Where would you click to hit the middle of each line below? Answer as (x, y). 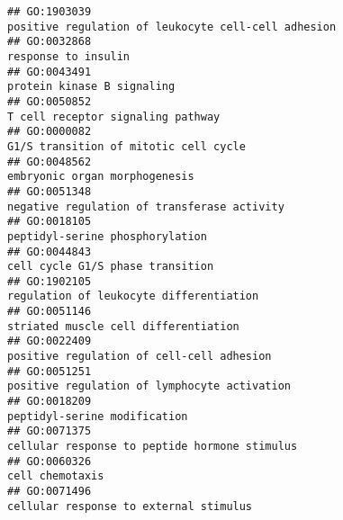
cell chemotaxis (56, 476)
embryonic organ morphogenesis (101, 177)
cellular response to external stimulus (130, 506)
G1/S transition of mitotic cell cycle (126, 146)
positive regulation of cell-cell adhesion (140, 357)
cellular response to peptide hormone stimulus (153, 447)
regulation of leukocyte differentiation (133, 296)
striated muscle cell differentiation (123, 326)
